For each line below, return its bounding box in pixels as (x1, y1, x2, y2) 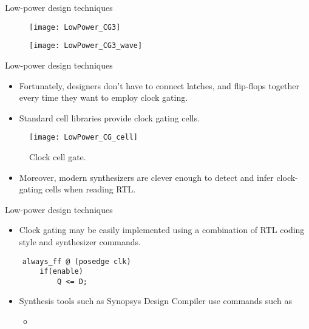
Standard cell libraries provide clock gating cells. (19, 111, 200, 124)
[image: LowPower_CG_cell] (29, 133, 138, 142)
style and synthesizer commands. (19, 235, 141, 248)
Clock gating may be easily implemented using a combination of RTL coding (19, 223, 305, 236)
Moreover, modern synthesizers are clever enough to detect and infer (19, 171, 274, 183)
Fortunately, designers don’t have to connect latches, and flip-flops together (19, 79, 299, 92)
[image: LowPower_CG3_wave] (29, 41, 143, 50)
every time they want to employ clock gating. (19, 91, 188, 104)
